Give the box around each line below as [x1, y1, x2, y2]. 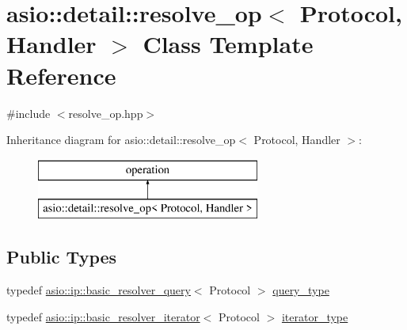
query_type [272, 282, 329, 298]
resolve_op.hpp [68, 104, 143, 121]
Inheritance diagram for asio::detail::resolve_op [6, 131, 236, 148]
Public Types [6, 245, 117, 269]
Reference [6, 59, 116, 91]
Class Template [143, 28, 314, 60]
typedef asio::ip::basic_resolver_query [6, 282, 191, 298]
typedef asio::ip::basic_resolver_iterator [6, 308, 200, 324]
